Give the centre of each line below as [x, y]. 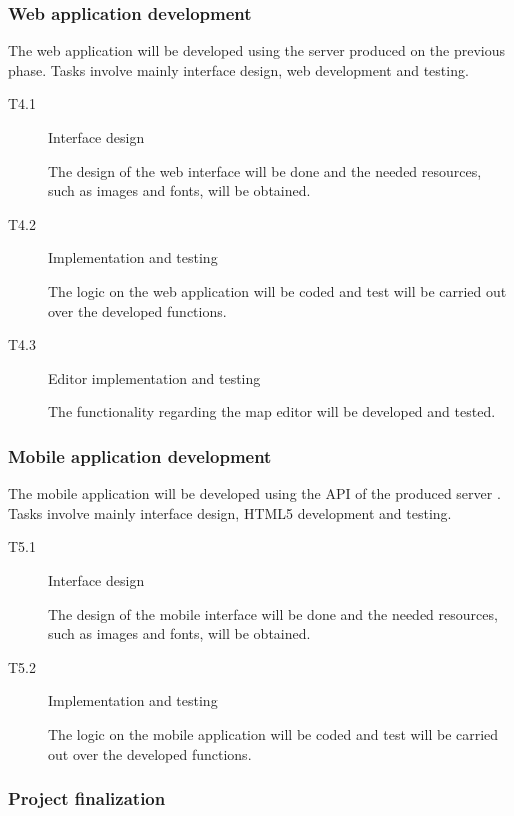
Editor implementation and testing [154, 377]
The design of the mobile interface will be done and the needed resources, [273, 613]
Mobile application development [140, 455]
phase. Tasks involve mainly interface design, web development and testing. [238, 69]
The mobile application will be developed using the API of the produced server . [254, 493]
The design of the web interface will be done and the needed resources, [265, 170]
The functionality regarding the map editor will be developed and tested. [272, 411]
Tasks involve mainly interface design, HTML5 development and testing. [230, 512]
